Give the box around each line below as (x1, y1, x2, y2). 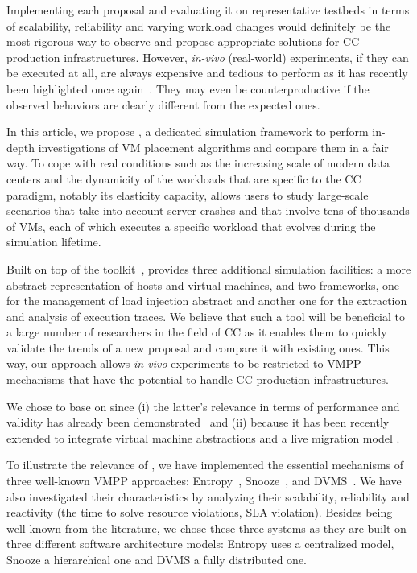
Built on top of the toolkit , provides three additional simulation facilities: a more (6, 260, 411, 277)
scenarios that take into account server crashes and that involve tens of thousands (6, 202, 410, 219)
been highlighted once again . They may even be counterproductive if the (6, 80, 370, 97)
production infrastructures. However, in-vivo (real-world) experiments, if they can (6, 48, 409, 65)
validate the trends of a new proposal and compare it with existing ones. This (6, 339, 390, 356)
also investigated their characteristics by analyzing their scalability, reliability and (6, 488, 410, 505)
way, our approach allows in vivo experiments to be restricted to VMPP (6, 355, 361, 372)
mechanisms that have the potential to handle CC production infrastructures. (6, 371, 389, 388)
